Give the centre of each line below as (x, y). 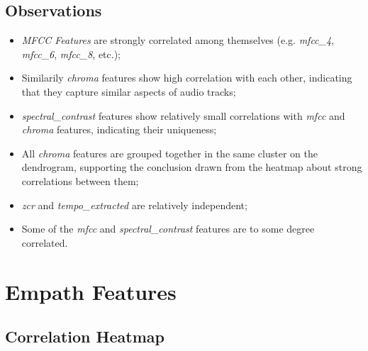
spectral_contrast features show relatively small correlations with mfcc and (183, 115)
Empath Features (91, 291)
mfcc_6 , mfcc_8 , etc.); (71, 54)
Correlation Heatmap (85, 336)
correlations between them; (80, 180)
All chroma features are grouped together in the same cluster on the (169, 153)
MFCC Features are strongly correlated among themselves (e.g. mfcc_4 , (178, 40)
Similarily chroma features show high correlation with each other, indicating (187, 78)
